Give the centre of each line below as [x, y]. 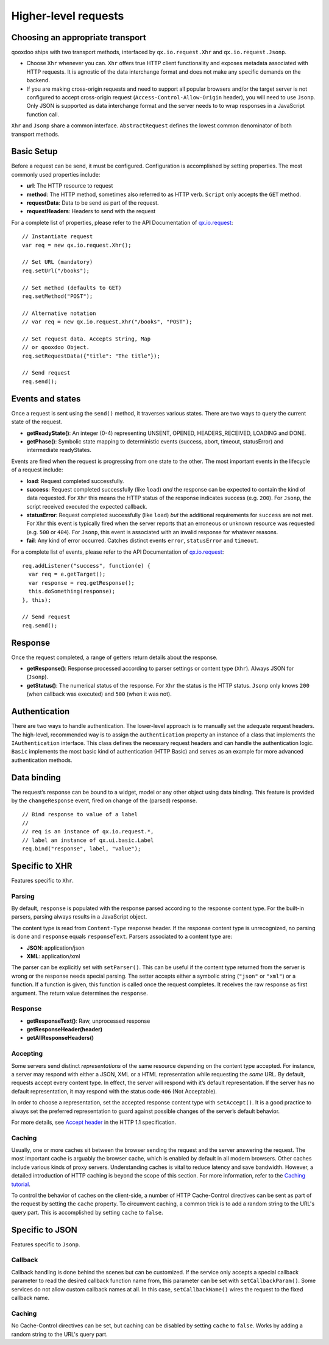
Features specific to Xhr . [43, 880]
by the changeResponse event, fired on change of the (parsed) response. [104, 800]
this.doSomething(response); [72, 591]
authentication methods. [42, 760]
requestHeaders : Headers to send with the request [91, 211]
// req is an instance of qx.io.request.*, [88, 832]
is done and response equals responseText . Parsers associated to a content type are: [122, 937]
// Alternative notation [59, 313]
